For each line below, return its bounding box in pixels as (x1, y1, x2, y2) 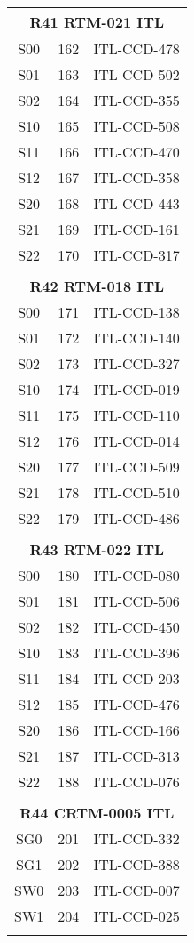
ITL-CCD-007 (93, 880, 180, 900)
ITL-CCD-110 (93, 405, 180, 425)
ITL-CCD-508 (93, 116, 180, 136)
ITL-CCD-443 (93, 193, 180, 214)
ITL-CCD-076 (93, 771, 180, 792)
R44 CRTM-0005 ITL (19, 802, 175, 823)
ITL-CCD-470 (93, 141, 180, 162)
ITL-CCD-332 (93, 828, 180, 849)
